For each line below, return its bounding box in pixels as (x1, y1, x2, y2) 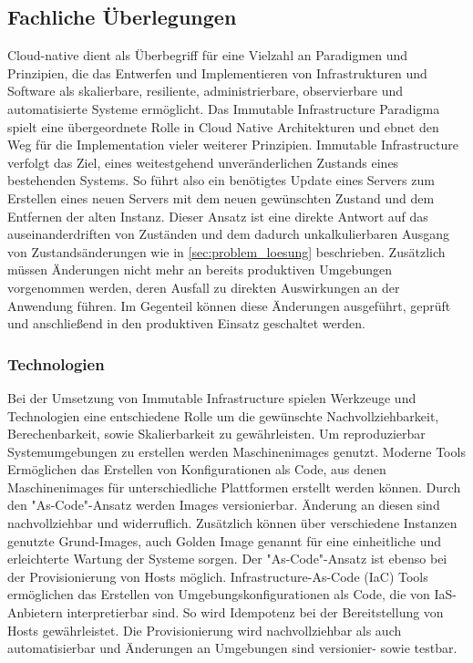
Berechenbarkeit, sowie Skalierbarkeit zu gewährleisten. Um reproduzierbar (7, 424, 426, 443)
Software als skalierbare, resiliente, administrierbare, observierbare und (7, 81, 404, 100)
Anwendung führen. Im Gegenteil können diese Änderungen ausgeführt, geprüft (7, 295, 451, 315)
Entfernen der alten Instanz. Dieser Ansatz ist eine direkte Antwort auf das (7, 206, 428, 225)
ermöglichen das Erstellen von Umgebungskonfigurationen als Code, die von (7, 585, 430, 604)
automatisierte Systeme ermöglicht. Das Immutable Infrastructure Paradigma (7, 98, 440, 118)
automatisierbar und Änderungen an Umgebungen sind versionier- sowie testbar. (7, 638, 458, 658)
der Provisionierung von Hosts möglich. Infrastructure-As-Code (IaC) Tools (7, 566, 428, 585)
